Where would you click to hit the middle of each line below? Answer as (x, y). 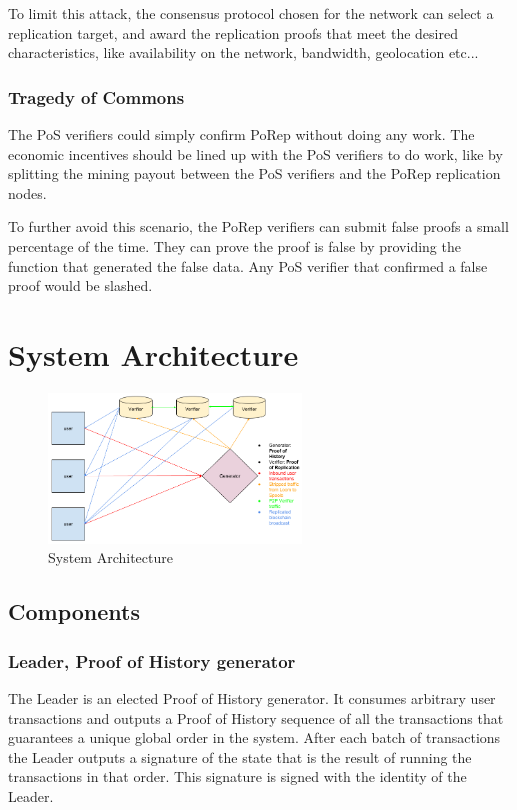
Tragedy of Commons (96, 96)
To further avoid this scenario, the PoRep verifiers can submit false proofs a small (258, 226)
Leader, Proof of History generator (152, 660)
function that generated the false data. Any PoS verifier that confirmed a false (248, 265)
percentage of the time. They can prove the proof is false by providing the (234, 245)
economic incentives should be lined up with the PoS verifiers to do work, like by (255, 153)
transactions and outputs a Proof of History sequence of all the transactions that (256, 717)
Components (74, 611)
